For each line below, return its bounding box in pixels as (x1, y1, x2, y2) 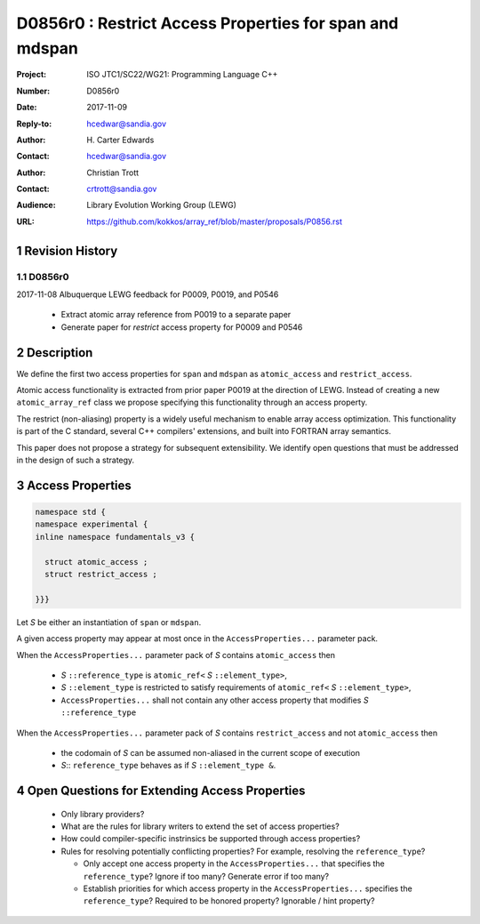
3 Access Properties (16, 478, 132, 493)
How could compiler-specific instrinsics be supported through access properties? (60, 833, 361, 844)
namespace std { (35, 507, 107, 518)
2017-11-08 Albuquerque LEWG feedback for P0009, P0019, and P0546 (16, 289, 279, 300)
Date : (16, 102, 37, 113)
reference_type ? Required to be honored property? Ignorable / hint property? (83, 896, 375, 906)
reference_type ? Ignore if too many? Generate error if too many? (83, 871, 329, 881)
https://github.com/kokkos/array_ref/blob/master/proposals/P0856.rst (86, 216, 342, 227)
